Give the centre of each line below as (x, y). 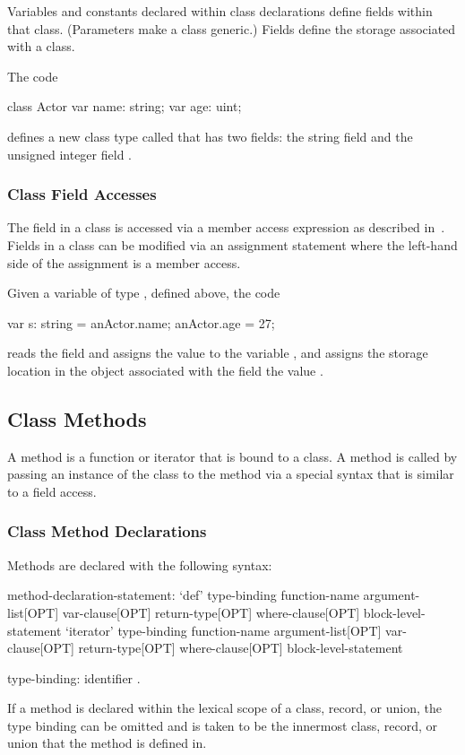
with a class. (41, 46)
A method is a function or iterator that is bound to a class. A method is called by (232, 456)
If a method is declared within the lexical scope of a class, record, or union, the (225, 708)
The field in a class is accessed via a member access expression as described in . (226, 227)
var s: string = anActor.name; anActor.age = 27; (141, 322)
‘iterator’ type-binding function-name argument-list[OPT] (224, 630)
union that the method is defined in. (107, 743)
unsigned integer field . (69, 154)
